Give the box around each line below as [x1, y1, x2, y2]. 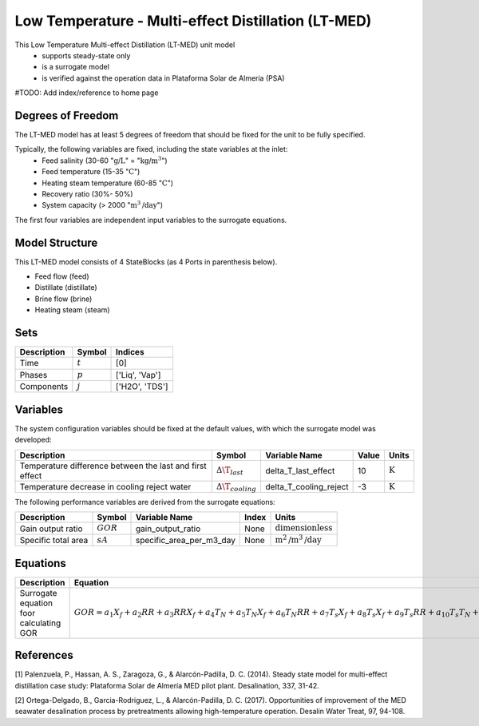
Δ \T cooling [216, 481, 257, 493]
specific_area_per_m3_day [136, 534, 236, 545]
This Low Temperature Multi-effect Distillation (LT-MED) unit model [14, 40, 236, 50]
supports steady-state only [42, 50, 131, 60]
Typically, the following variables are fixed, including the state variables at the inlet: [14, 145, 288, 154]
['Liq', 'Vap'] [116, 369, 161, 380]
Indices [116, 347, 144, 358]
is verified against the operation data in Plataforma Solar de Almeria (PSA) [42, 73, 285, 83]
